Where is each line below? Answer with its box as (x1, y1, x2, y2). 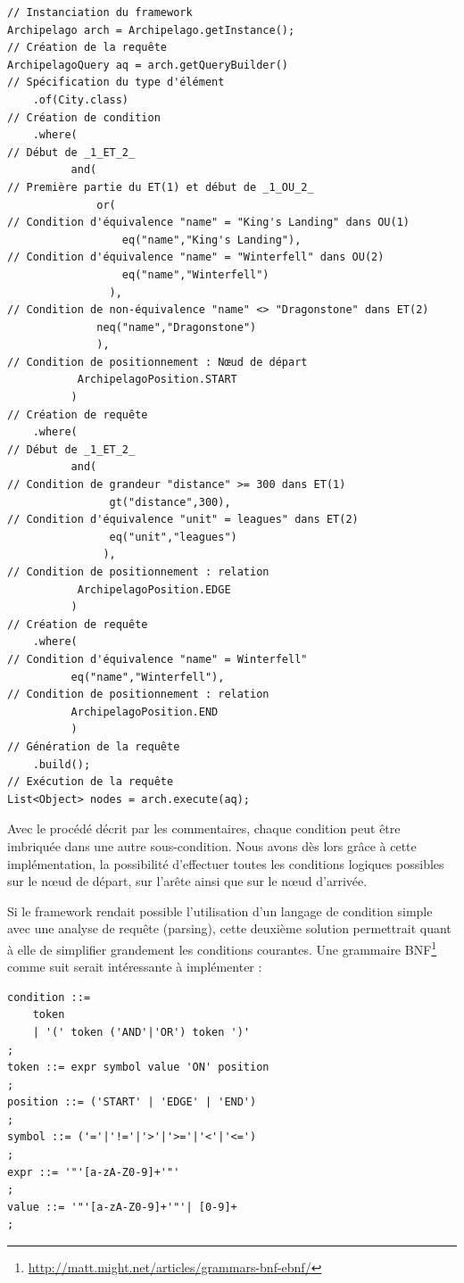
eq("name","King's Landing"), (121, 233, 302, 246)
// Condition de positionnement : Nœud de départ (7, 355, 308, 368)
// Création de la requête (7, 41, 167, 54)
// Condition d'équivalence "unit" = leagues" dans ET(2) (7, 513, 359, 526)
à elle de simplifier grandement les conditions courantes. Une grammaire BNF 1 (7, 937, 437, 958)
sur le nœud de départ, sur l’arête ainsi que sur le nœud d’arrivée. (7, 872, 368, 890)
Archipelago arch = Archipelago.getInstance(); (7, 23, 295, 37)
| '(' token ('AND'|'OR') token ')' (32, 1025, 251, 1039)
